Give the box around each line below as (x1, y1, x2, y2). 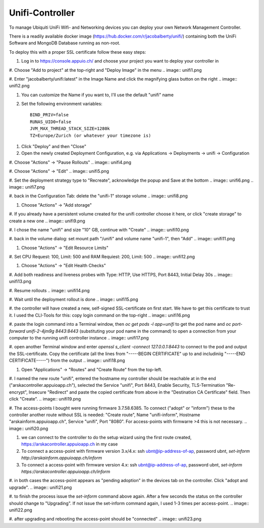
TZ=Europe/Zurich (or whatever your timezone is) (30, 132, 152, 138)
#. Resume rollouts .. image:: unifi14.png (9, 287, 90, 293)
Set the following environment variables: (21, 101, 103, 107)
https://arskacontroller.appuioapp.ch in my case (21, 441, 118, 447)
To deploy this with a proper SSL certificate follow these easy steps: (9, 49, 146, 55)
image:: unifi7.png (9, 184, 45, 190)
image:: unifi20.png (9, 425, 48, 431)
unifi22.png (9, 507, 33, 513)
